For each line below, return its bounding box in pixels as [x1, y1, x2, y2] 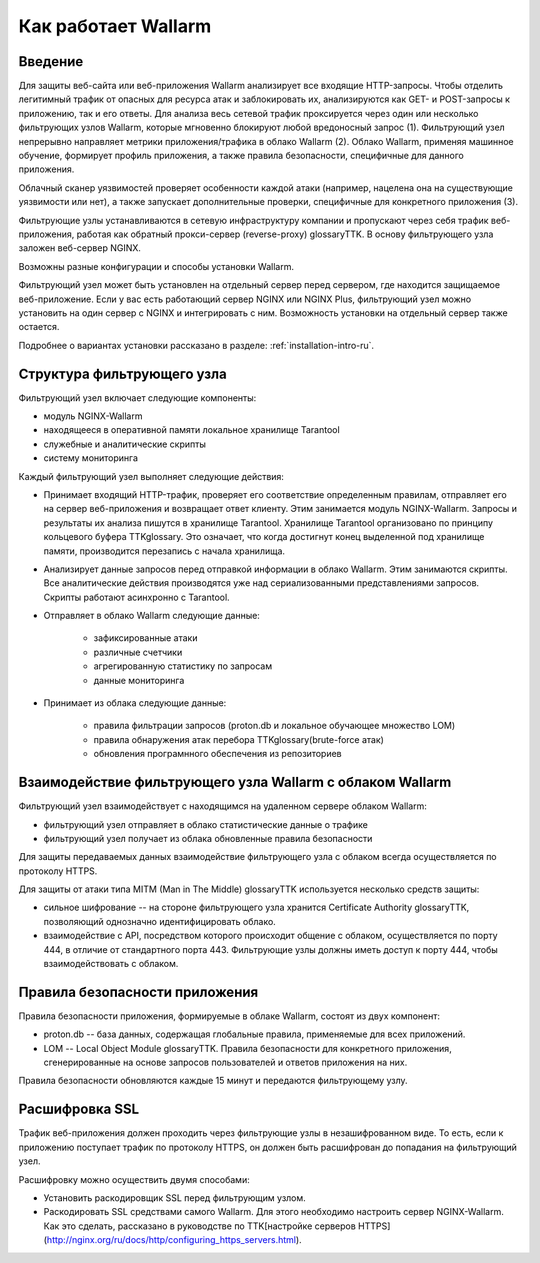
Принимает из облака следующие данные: [43, 697, 227, 709]
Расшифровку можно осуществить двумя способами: [18, 1173, 250, 1185]
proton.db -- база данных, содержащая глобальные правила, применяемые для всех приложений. [43, 1028, 466, 1040]
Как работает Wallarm [18, 15, 212, 37]
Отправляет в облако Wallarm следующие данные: [43, 610, 260, 622]
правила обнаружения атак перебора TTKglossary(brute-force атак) [93, 733, 385, 745]
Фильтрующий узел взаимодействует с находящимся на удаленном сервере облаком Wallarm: [18, 800, 427, 812]
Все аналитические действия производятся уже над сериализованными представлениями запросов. [43, 577, 480, 589]
